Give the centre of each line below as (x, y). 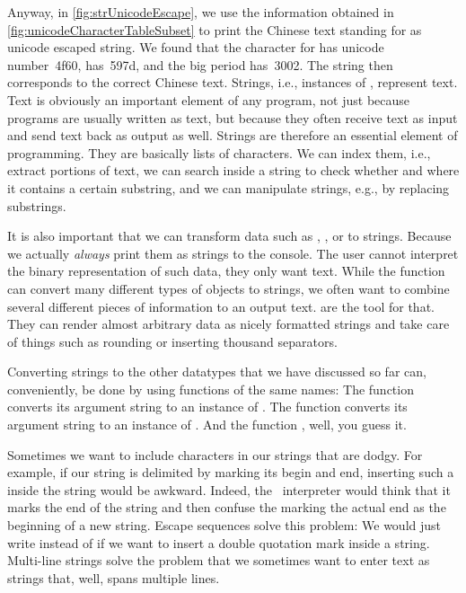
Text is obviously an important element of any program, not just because (209, 99)
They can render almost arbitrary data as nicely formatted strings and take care (229, 324)
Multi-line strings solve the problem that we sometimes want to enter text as (219, 560)
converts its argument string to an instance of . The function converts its (207, 407)
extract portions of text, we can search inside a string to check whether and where (233, 170)
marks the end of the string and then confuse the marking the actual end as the (227, 507)
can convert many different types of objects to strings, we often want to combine (229, 288)
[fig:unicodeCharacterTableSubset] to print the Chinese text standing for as (215, 29)
